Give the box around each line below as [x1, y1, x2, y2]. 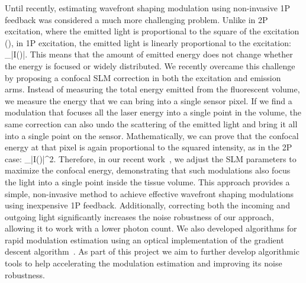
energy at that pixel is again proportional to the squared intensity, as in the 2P [5, 141, 292, 153]
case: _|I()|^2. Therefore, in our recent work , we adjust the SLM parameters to [5, 152, 297, 165]
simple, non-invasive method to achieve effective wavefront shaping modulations [5, 187, 294, 200]
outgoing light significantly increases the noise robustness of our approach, [5, 210, 274, 223]
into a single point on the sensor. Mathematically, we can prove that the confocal [5, 129, 299, 141]
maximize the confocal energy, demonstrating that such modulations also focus [5, 164, 291, 176]
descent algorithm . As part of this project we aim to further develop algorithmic [5, 245, 299, 258]
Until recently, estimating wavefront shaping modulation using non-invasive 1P [5, 2, 291, 14]
